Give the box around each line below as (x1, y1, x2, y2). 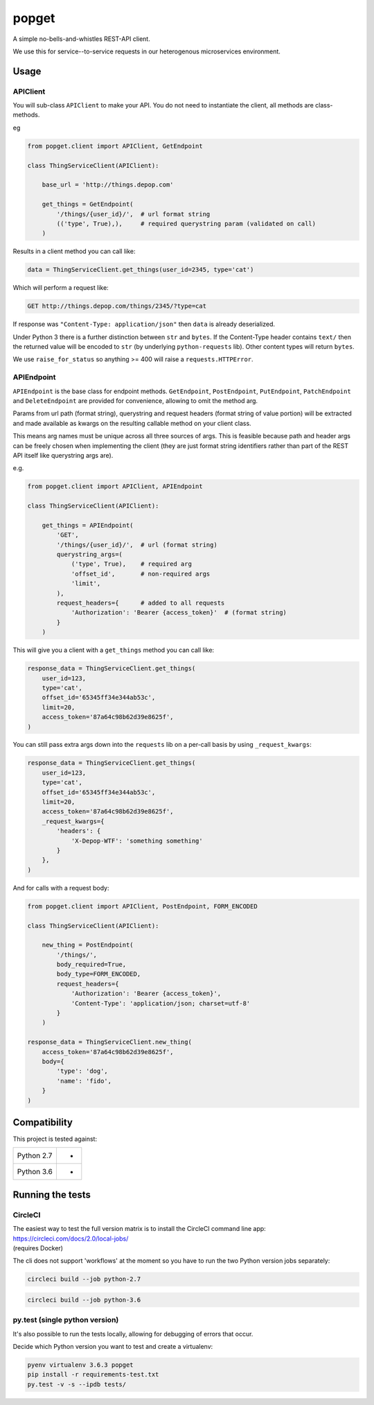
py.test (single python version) (12, 1315, 119, 1325)
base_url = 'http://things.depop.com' (42, 181, 174, 189)
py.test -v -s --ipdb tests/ (27, 1380, 127, 1388)
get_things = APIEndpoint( (42, 521, 134, 529)
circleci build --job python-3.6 (27, 1295, 141, 1304)
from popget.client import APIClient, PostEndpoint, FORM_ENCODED (27, 902, 258, 910)
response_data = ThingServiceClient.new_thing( (27, 1038, 192, 1046)
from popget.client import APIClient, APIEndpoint (27, 483, 204, 490)
